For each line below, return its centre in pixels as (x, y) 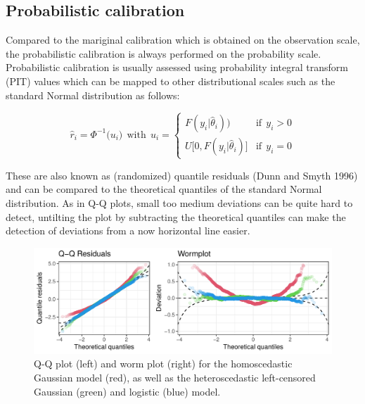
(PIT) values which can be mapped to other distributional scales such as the (171, 81)
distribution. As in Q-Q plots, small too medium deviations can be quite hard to (179, 202)
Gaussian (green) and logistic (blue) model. (127, 391)
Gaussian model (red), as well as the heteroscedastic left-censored (175, 378)
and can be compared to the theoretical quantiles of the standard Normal (164, 189)
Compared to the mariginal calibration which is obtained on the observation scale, (183, 40)
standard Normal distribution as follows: (93, 95)
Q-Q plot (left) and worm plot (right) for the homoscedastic (163, 364)
